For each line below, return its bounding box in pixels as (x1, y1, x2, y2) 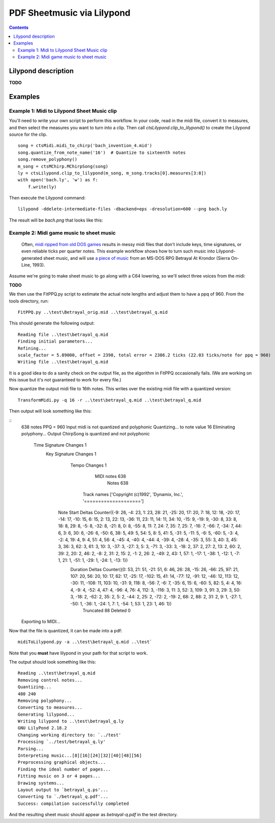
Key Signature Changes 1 (46, 451, 97, 457)
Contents (9, 25, 29, 30)
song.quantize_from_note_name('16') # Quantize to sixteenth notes (18, 150, 186, 155)
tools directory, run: (9, 298, 49, 304)
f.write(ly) (27, 184, 57, 190)
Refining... (18, 346, 47, 351)
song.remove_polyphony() (18, 157, 77, 162)
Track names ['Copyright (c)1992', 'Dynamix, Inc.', (82, 491, 183, 497)
